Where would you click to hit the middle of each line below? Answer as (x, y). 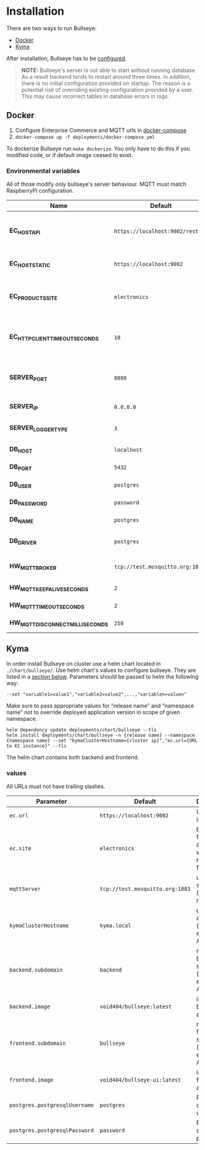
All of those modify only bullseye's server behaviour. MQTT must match (96, 184)
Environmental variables (43, 171)
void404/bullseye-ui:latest (140, 1080)
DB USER (20, 485)
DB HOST (21, 450)
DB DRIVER (23, 542)
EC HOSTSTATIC (30, 264)
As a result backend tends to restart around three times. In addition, (106, 76)
